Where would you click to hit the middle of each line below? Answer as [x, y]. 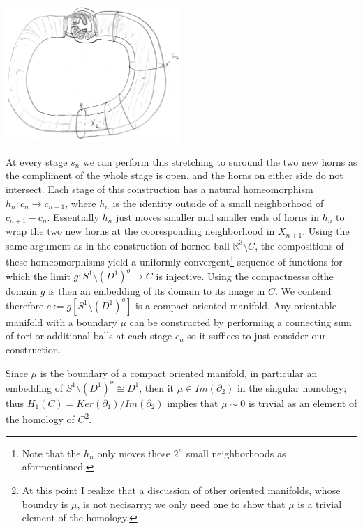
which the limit [38, 276]
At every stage [37, 161]
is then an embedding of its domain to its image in [157, 291]
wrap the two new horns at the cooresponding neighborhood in [140, 231]
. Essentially [73, 216]
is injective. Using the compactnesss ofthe [245, 276]
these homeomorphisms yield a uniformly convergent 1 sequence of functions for [174, 261]
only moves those [134, 453]
